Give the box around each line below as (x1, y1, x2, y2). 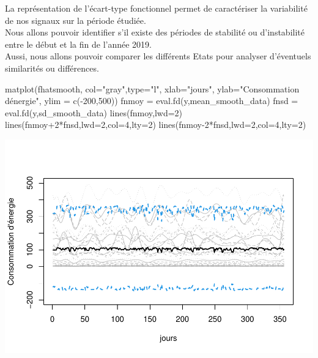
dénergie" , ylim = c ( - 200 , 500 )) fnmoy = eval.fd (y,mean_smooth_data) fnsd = (5, 94, 298, 107)
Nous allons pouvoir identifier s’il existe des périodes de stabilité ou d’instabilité (5, 26, 305, 39)
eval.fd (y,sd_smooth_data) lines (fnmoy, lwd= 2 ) (5, 106, 183, 119)
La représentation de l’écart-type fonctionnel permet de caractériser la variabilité (5, 2, 308, 14)
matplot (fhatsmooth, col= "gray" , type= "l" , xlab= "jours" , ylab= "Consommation (5, 82, 300, 95)
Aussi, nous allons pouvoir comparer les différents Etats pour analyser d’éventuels (5, 50, 311, 62)
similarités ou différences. (5, 61, 99, 74)
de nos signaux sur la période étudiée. (5, 13, 146, 26)
